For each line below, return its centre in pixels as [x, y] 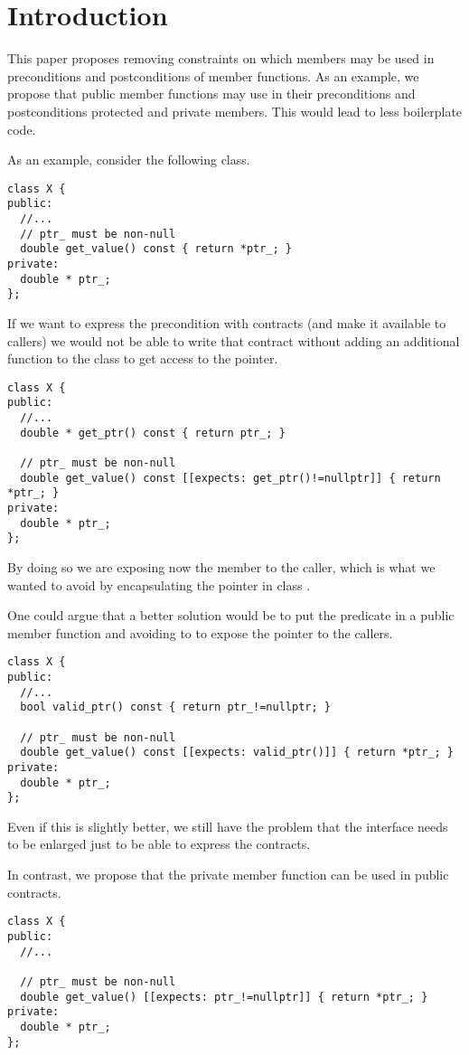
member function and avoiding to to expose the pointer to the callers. [200, 632]
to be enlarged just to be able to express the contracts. [159, 844]
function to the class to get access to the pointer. [143, 358]
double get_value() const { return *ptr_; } [156, 249]
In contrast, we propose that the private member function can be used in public [228, 875]
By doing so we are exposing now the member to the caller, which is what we [221, 566]
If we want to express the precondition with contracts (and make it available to [227, 322]
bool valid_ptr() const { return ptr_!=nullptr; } [175, 707]
